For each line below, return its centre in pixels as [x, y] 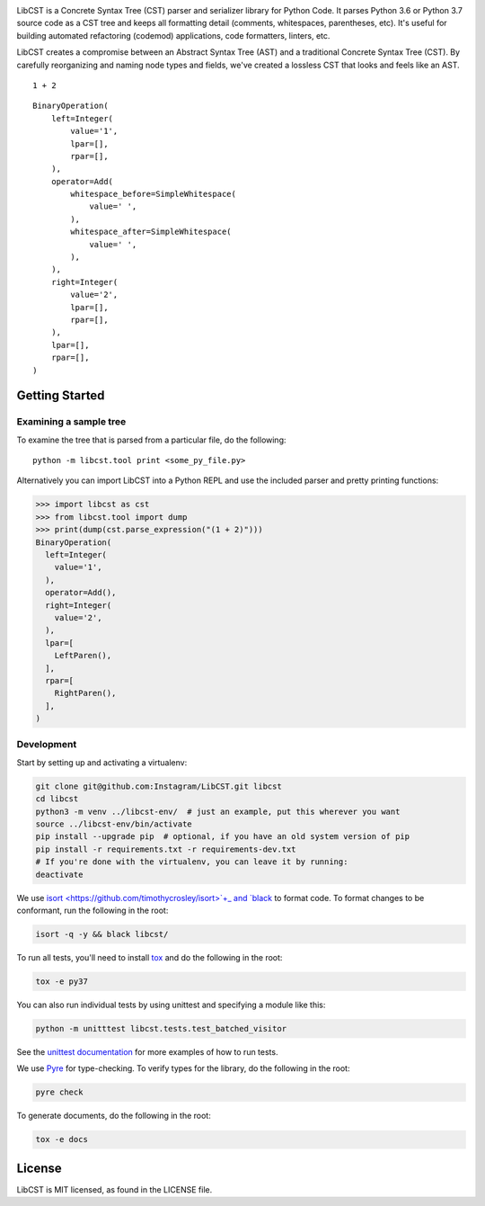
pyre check [59, 1092]
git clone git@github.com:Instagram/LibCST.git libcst [159, 786]
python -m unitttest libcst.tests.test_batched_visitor [161, 1028]
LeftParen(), [83, 656]
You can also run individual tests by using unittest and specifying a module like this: [171, 1005]
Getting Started [61, 396]
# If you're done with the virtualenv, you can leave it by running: [192, 862]
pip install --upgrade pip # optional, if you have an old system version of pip [223, 837]
